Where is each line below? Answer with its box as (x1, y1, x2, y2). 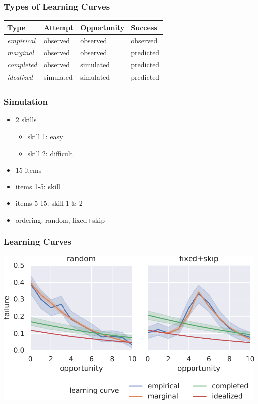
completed (7, 59, 37, 70)
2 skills (15, 115, 37, 125)
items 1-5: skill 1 (15, 181, 66, 191)
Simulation (4, 95, 48, 108)
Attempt (44, 22, 74, 32)
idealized (7, 72, 33, 82)
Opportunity (80, 22, 125, 32)
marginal (7, 47, 34, 58)
